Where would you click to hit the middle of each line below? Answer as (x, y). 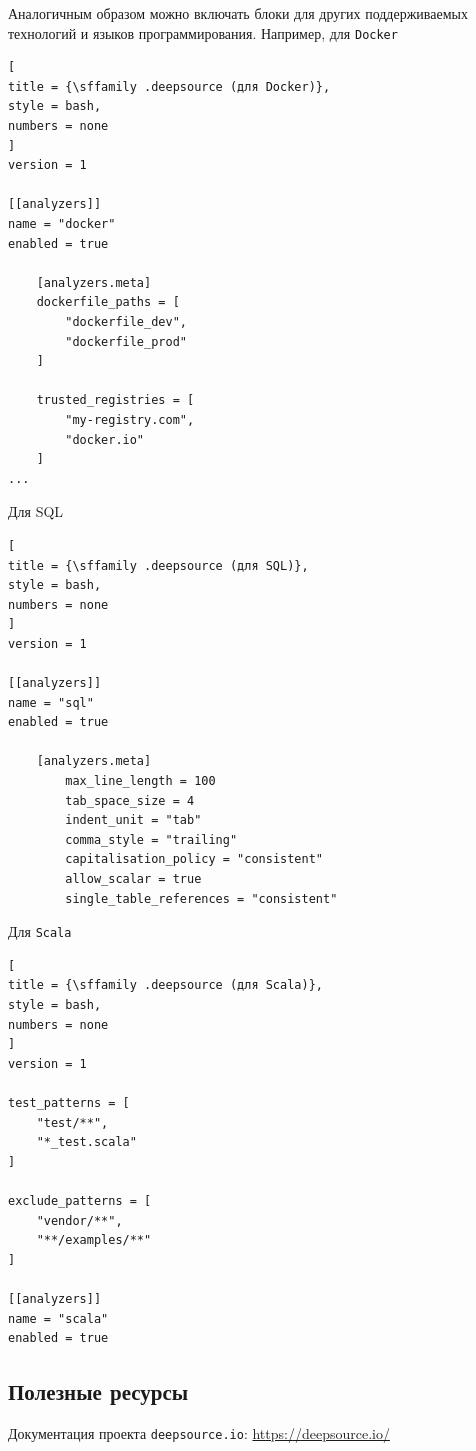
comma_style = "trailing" (151, 839)
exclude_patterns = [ (80, 1200)
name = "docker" (62, 224)
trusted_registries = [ (115, 400)
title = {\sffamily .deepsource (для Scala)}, (165, 985)
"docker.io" (105, 439)
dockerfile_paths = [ (108, 302)
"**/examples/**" (94, 1240)
